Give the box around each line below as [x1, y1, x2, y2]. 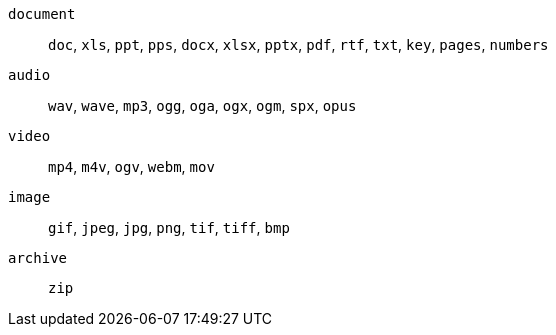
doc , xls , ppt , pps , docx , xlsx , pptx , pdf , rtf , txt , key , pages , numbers [48, 36, 549, 53]
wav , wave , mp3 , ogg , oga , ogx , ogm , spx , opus [48, 97, 357, 114]
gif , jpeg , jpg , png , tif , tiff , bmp [48, 219, 290, 236]
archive [8, 250, 68, 266]
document [8, 6, 76, 22]
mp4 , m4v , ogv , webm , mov [48, 158, 215, 175]
